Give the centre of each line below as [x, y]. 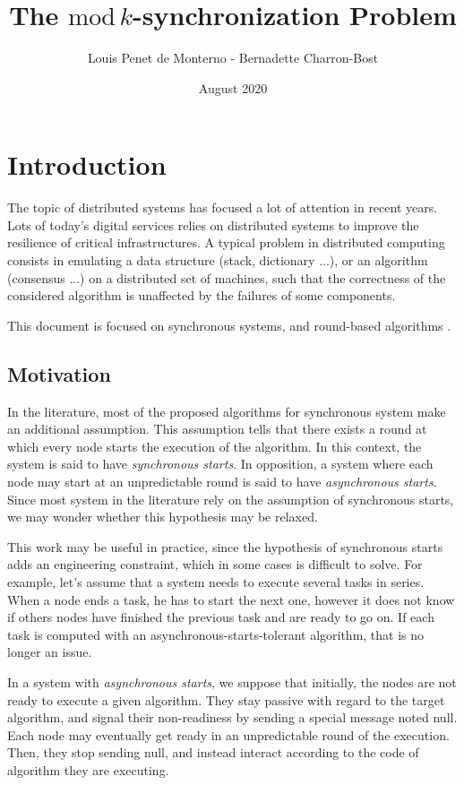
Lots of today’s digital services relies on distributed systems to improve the [213, 224]
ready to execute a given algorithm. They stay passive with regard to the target [226, 699]
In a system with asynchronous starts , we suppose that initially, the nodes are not [232, 681]
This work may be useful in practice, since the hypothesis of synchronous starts [225, 546]
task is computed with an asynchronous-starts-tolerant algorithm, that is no [216, 634]
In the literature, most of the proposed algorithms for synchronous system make [227, 411]
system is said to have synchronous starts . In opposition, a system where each [220, 464]
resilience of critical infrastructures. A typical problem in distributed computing [226, 242]
